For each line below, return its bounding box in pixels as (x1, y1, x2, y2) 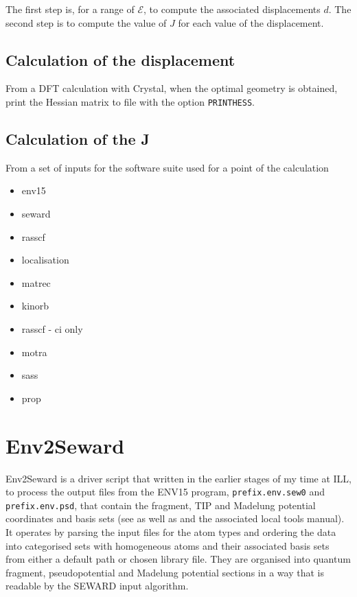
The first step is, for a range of (5, 2, 135, 16)
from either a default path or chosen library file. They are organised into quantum (5, 552, 351, 566)
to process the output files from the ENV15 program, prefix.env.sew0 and (5, 484, 325, 499)
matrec (21, 275, 51, 290)
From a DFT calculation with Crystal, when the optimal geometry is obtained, (5, 81, 338, 95)
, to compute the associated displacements (143, 2, 321, 16)
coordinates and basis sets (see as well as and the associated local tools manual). (5, 511, 345, 526)
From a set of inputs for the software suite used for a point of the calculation (5, 160, 329, 174)
